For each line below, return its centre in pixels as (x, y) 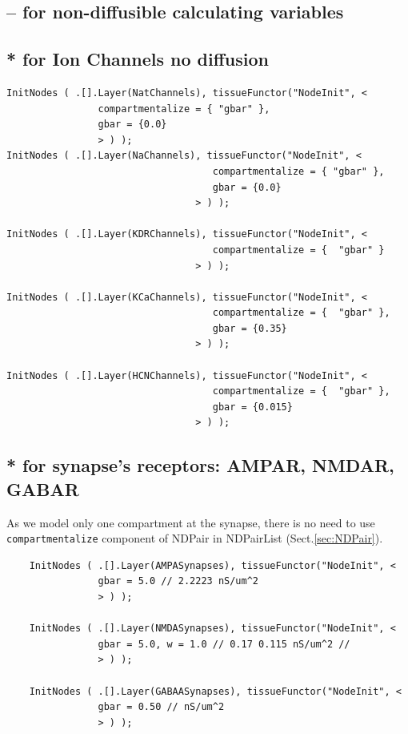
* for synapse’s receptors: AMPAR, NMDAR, (200, 465)
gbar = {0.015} (252, 407)
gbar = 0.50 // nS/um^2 (161, 707)
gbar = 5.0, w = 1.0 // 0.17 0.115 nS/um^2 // (224, 644)
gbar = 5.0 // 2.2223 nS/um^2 (178, 581)
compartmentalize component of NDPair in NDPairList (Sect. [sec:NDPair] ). (195, 538)
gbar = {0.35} (250, 328)
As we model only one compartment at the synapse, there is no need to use (191, 522)
